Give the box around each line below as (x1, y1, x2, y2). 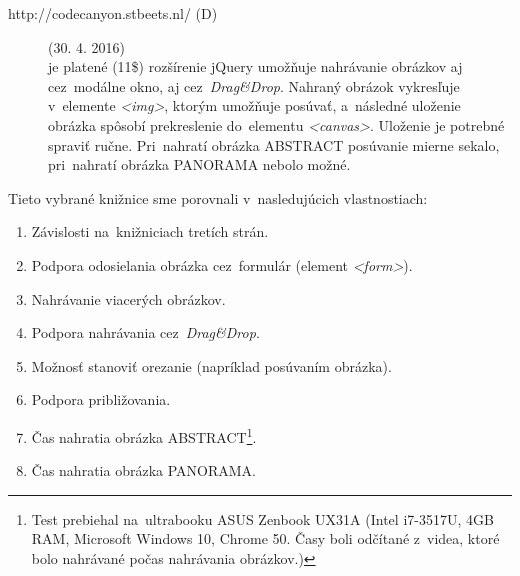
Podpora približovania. (31, 389, 171, 410)
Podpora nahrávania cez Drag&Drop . (31, 322, 260, 343)
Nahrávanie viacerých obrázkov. (31, 288, 226, 309)
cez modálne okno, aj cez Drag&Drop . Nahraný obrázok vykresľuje (48, 75, 460, 96)
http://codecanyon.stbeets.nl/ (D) (8, 3, 218, 23)
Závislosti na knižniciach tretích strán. (31, 221, 269, 242)
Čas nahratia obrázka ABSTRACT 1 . (31, 423, 257, 447)
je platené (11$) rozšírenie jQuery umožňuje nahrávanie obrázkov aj (48, 56, 463, 77)
